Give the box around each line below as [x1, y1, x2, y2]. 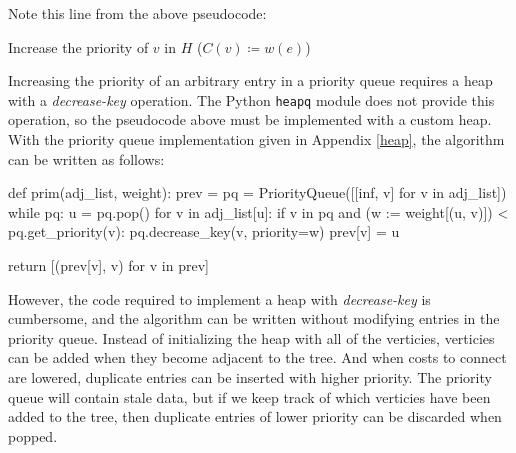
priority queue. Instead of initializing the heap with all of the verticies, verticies [8, 327, 495, 348]
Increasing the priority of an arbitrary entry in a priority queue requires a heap [8, 70, 493, 91]
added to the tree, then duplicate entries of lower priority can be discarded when [8, 406, 502, 427]
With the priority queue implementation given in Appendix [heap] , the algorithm [8, 129, 505, 150]
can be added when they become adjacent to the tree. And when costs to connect [8, 347, 507, 368]
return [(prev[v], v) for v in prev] [8, 255, 209, 275]
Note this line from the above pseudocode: [8, 3, 267, 23]
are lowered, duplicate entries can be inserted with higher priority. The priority [8, 366, 492, 387]
